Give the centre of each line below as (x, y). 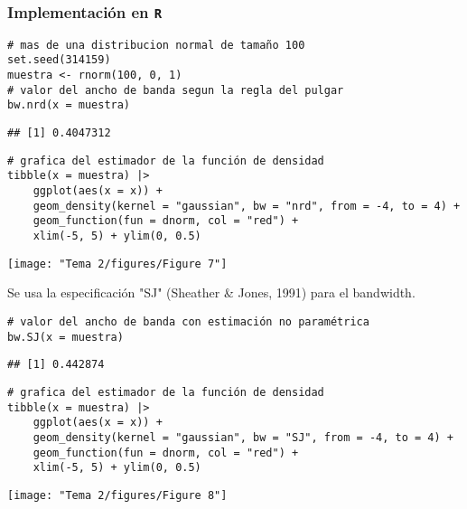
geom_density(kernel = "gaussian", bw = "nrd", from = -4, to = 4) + (247, 206)
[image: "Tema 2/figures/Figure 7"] (117, 264)
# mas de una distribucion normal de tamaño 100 (156, 45)
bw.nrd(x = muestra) (69, 105)
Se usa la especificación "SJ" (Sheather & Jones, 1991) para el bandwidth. (211, 292)
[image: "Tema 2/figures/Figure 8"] (117, 495)
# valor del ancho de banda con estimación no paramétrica (188, 321)
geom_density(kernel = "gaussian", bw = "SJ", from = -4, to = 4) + (243, 437)
